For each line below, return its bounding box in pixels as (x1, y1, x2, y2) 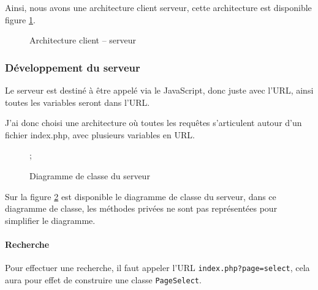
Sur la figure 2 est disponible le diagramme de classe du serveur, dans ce (5, 190, 276, 203)
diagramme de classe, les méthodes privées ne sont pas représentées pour (5, 202, 278, 215)
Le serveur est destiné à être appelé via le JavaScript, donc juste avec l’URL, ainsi (5, 84, 314, 96)
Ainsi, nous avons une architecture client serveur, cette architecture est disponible (5, 1, 312, 13)
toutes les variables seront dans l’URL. (5, 95, 150, 108)
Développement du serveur (5, 59, 140, 75)
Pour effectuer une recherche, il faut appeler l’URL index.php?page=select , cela (5, 261, 310, 274)
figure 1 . (5, 13, 36, 26)
